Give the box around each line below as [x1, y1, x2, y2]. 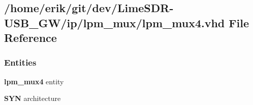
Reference [4, 30, 57, 45]
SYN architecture [4, 93, 61, 103]
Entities [4, 56, 37, 69]
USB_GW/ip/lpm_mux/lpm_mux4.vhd [4, 15, 225, 30]
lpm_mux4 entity [4, 76, 64, 86]
